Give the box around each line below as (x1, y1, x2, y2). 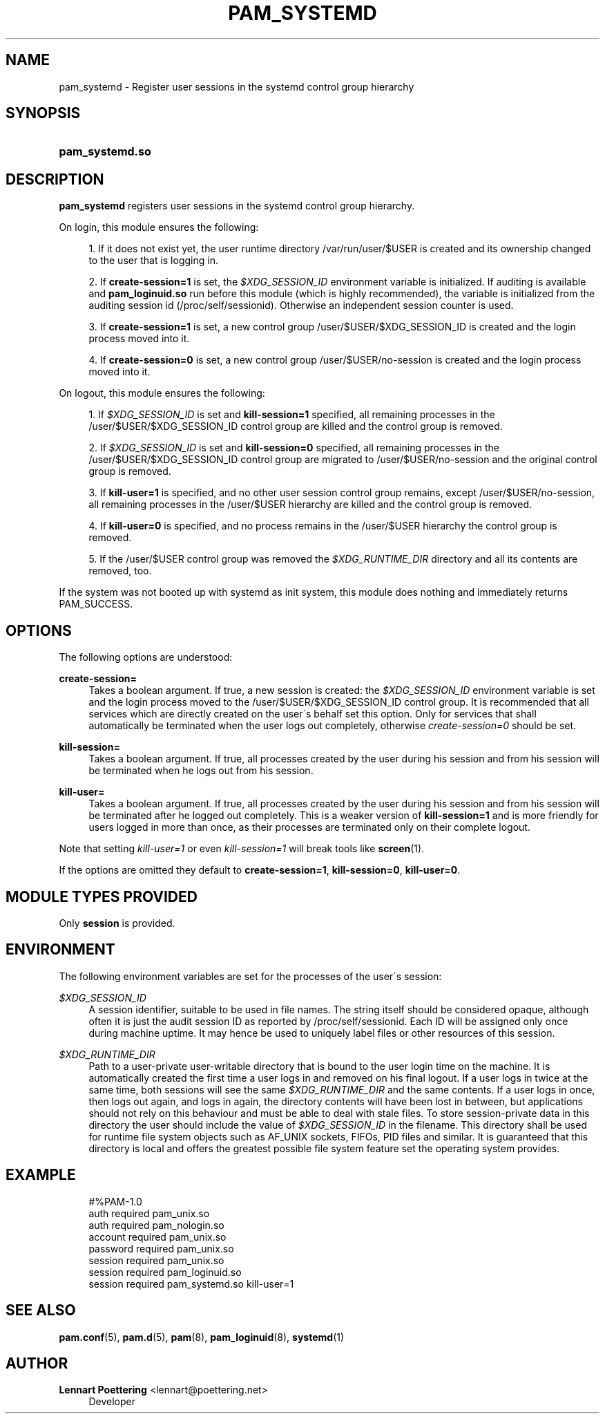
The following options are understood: (59, 651, 233, 664)
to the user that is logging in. (88, 254, 218, 267)
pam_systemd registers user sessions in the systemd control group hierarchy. (59, 200, 415, 212)
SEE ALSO (6, 1301, 76, 1319)
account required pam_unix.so (88, 1230, 227, 1243)
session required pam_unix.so (88, 1254, 224, 1266)
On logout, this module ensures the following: (59, 387, 265, 400)
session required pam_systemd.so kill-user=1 (88, 1277, 294, 1290)
